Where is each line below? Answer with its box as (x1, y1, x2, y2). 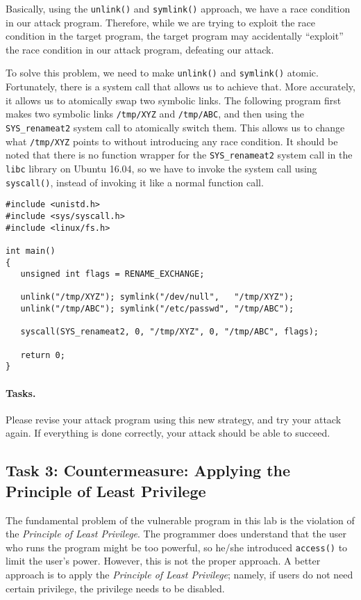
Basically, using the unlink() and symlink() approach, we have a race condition (6, 1, 351, 15)
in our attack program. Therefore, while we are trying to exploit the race (6, 15, 315, 29)
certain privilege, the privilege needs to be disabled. (6, 581, 225, 595)
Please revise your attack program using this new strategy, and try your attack (6, 412, 342, 426)
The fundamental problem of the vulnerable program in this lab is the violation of (6, 512, 355, 527)
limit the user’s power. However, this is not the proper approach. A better (6, 553, 321, 568)
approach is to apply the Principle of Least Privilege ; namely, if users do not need (6, 567, 353, 582)
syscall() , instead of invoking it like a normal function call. (6, 175, 264, 189)
